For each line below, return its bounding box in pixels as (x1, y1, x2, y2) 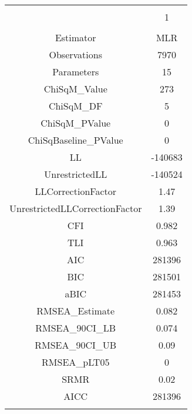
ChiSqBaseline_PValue (28, 133, 123, 147)
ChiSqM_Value (43, 82, 107, 95)
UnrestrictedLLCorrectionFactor (9, 201, 142, 215)
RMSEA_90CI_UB (35, 338, 117, 352)
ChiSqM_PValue (41, 116, 111, 130)
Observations (49, 48, 102, 61)
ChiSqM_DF (48, 99, 103, 112)
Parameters (52, 65, 99, 78)
